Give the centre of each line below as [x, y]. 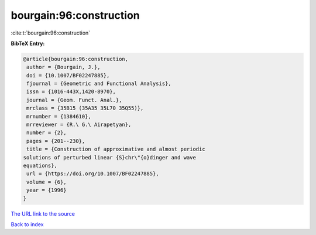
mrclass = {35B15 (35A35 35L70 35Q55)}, [85, 108]
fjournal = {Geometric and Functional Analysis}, [99, 84]
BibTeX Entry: [28, 43]
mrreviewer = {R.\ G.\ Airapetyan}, [79, 125]
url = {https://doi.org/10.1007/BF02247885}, [93, 174]
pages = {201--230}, [56, 141]
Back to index [27, 224]
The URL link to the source [43, 213]
